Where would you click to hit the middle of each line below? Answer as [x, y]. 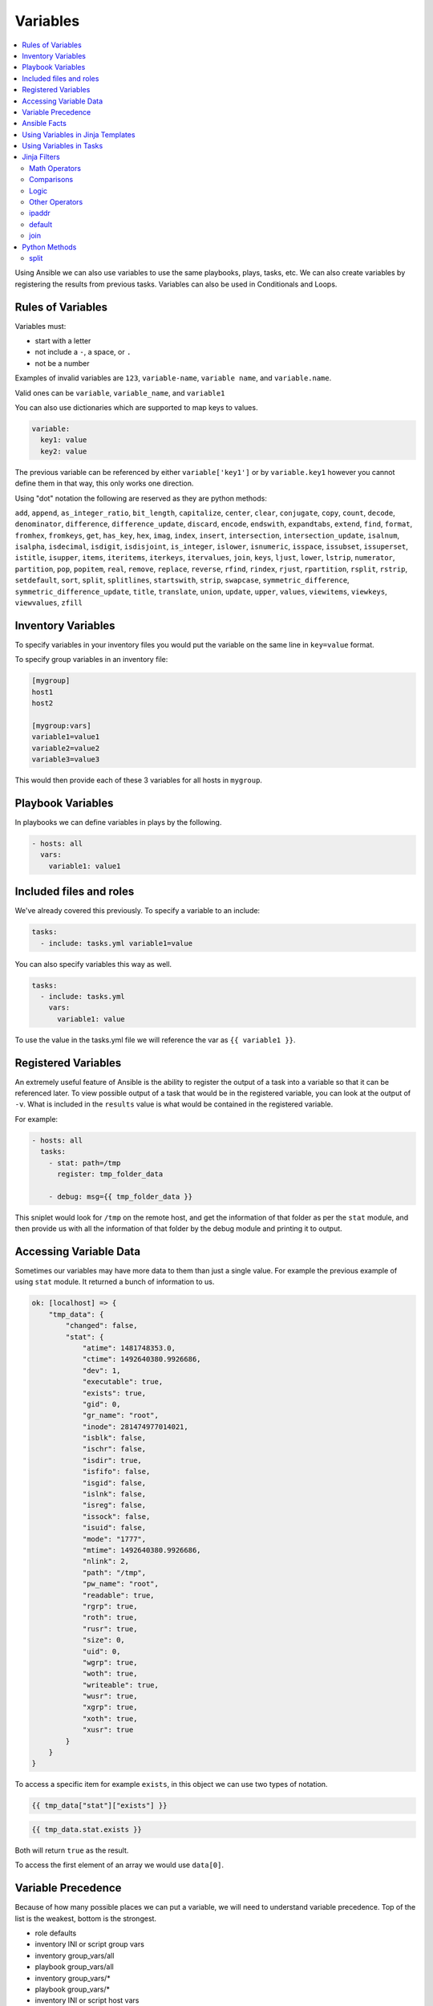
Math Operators [55, 168]
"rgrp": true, [110, 1606]
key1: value [64, 440]
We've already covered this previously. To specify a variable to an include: [138, 911]
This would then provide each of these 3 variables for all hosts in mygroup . [138, 780]
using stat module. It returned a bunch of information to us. [115, 1282]
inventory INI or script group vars [89, 1944]
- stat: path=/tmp [85, 1163]
